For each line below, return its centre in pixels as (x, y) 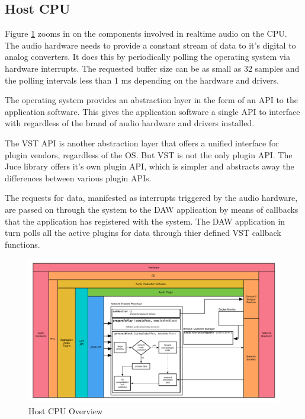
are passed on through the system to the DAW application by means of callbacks (152, 209)
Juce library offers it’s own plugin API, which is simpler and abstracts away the (150, 166)
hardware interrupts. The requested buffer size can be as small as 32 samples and (152, 68)
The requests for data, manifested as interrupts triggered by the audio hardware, (151, 198)
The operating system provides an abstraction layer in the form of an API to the (151, 100)
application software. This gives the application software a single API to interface (152, 111)
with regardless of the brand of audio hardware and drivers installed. (130, 123)
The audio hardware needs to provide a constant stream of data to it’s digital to (150, 45)
